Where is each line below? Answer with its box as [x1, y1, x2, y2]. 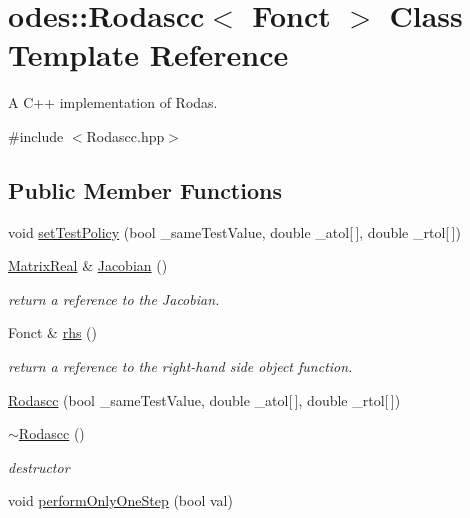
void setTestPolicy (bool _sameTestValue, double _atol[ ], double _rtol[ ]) [8, 221, 461, 242]
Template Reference [8, 34, 289, 75]
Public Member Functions [8, 174, 282, 205]
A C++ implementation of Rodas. [8, 92, 218, 113]
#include [8, 125, 64, 146]
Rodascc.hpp [86, 125, 165, 146]
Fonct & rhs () [8, 322, 98, 343]
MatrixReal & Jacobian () [8, 255, 168, 276]
